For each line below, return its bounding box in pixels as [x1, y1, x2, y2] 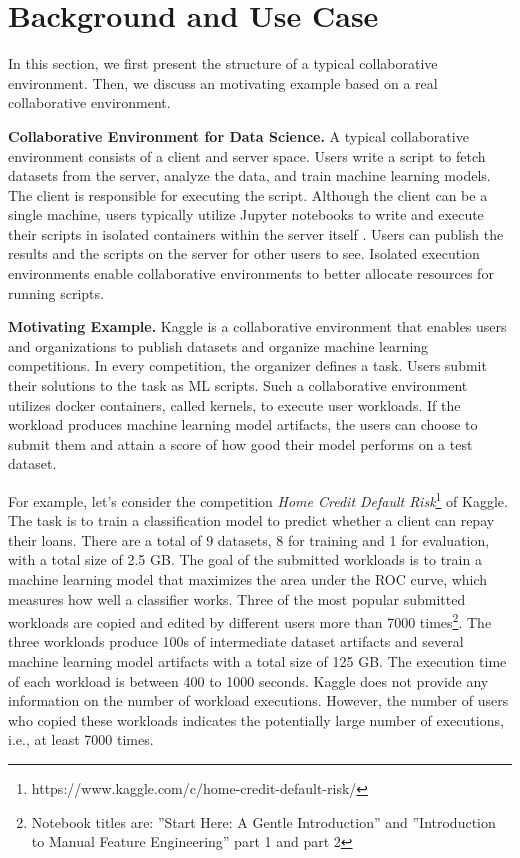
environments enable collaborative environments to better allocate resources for [8, 263, 494, 284]
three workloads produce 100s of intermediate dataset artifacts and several [8, 631, 464, 652]
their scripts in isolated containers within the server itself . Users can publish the [8, 223, 504, 244]
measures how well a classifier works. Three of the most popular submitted [8, 588, 466, 609]
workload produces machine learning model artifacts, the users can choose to [8, 414, 478, 435]
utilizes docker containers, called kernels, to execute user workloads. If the [8, 394, 461, 415]
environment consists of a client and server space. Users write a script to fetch [8, 145, 486, 166]
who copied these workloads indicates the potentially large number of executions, [8, 709, 504, 730]
